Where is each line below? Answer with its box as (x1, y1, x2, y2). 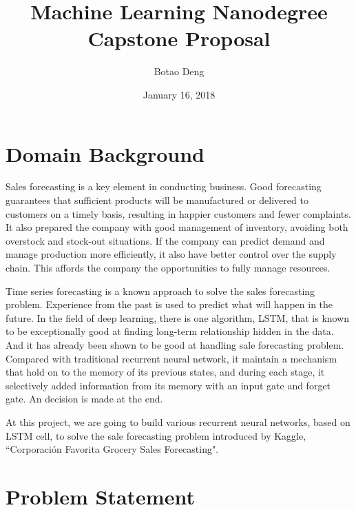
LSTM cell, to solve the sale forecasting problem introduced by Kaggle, (6, 428, 306, 442)
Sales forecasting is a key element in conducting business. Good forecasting (6, 179, 322, 194)
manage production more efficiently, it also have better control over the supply (6, 247, 337, 261)
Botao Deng (154, 64, 205, 79)
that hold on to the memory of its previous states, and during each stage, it (6, 365, 325, 379)
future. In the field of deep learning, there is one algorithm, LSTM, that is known (6, 310, 350, 325)
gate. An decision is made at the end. (6, 391, 163, 406)
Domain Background (6, 139, 205, 167)
